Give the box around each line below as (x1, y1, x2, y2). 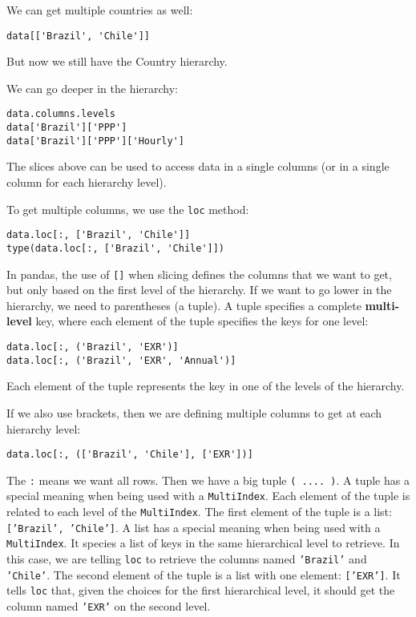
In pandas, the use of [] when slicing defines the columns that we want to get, (6, 265, 392, 282)
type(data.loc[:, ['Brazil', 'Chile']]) (6, 242, 225, 254)
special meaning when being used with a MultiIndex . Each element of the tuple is (6, 487, 410, 504)
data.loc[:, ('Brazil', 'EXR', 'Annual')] (6, 354, 236, 366)
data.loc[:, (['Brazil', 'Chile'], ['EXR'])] (6, 449, 253, 461)
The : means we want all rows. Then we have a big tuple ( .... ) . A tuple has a (6, 471, 410, 488)
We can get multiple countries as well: (6, 2, 193, 18)
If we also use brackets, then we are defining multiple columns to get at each (6, 404, 382, 421)
